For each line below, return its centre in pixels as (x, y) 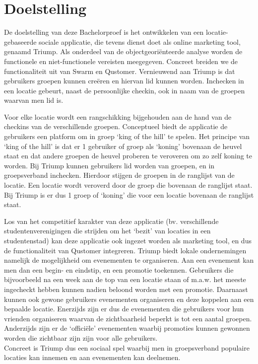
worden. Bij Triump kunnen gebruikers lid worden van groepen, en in (109, 165)
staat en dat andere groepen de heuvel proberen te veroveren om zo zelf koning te (128, 156)
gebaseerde (20, 41)
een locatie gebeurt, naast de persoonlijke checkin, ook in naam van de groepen (125, 90)
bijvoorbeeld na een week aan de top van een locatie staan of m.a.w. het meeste (125, 279)
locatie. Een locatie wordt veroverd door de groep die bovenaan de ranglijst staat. (128, 185)
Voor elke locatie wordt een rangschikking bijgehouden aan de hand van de (118, 116)
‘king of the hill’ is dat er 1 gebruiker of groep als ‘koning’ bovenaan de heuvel (123, 146)
